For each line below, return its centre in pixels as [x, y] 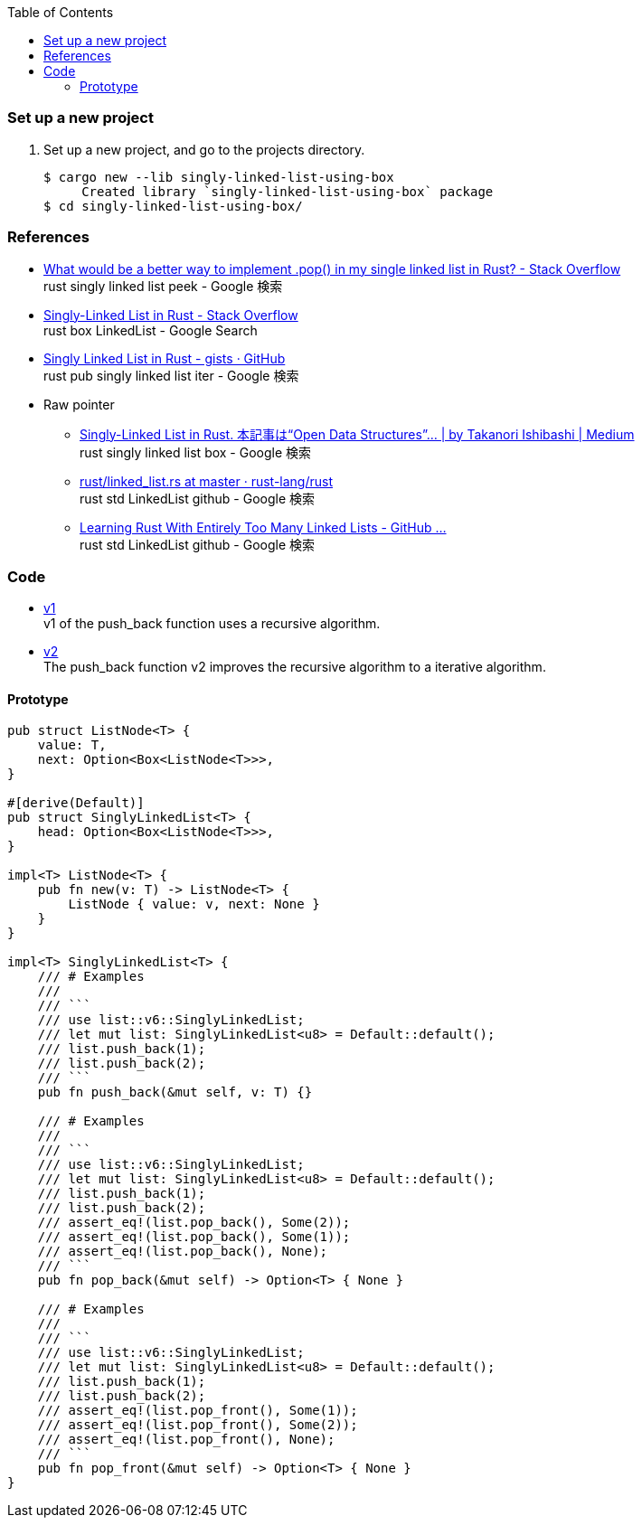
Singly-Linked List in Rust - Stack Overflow [171, 315]
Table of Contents [61, 12]
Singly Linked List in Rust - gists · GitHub [165, 358]
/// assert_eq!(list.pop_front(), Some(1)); [198, 1411]
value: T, [72, 745]
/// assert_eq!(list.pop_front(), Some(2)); [198, 1425]
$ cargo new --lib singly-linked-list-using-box [219, 177]
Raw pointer [79, 404]
